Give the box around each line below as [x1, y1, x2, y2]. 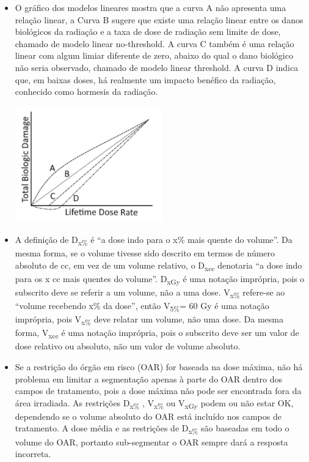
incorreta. [15, 447, 51, 460]
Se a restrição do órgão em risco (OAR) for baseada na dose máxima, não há [15, 360, 303, 373]
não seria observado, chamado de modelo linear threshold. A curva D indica [15, 61, 299, 73]
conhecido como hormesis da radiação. [15, 85, 158, 98]
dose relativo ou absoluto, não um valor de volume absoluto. [15, 340, 241, 352]
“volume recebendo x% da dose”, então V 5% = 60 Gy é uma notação [15, 299, 269, 313]
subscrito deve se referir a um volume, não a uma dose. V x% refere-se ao [15, 285, 285, 300]
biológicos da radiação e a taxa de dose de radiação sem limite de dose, [15, 25, 281, 38]
